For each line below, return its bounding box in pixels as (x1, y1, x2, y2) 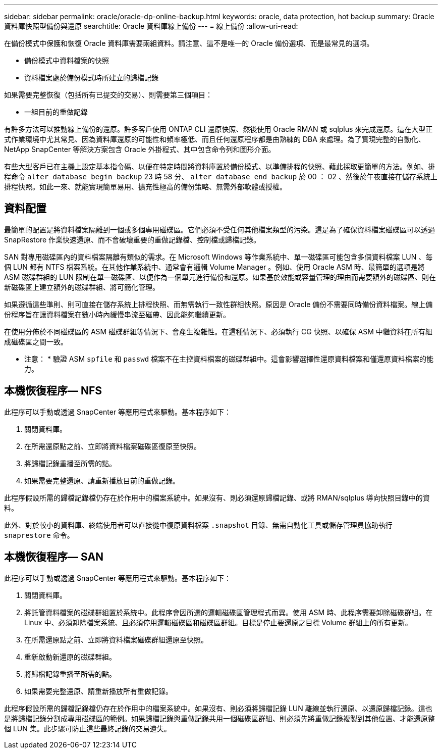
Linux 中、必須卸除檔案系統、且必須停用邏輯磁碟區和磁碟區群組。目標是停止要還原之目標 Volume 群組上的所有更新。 (24, 618, 412, 627)
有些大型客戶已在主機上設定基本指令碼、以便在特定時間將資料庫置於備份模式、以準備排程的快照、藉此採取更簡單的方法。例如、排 (4, 162, 435, 171)
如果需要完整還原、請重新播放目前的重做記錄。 (24, 476, 180, 485)
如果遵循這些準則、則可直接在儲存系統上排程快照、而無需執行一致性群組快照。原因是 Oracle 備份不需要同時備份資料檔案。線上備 (4, 299, 433, 309)
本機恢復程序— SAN (4, 550, 104, 564)
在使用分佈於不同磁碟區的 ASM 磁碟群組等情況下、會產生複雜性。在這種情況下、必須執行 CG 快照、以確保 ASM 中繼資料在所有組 (4, 327, 432, 336)
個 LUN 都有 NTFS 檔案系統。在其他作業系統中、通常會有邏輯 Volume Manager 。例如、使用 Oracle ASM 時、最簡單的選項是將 (4, 262, 425, 271)
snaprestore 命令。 (4, 530, 74, 539)
